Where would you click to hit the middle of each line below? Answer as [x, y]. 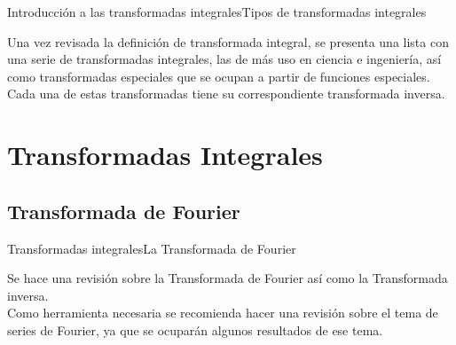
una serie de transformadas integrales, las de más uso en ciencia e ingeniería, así [224, 59]
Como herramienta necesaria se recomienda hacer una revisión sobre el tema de [223, 313]
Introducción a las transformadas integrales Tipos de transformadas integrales [217, 12]
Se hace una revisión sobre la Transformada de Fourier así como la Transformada [228, 278]
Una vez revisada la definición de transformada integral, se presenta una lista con [228, 41]
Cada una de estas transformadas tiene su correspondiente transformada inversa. [226, 94]
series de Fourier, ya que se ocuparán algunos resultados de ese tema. [195, 329]
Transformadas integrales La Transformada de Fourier [152, 248]
